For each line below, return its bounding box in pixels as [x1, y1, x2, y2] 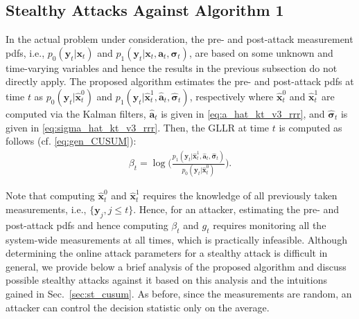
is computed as [279, 120, 342, 134]
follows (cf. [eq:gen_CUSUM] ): [6, 134, 137, 148]
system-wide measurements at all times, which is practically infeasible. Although [6, 232, 347, 246]
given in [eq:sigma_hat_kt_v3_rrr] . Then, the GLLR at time [6, 120, 270, 134]
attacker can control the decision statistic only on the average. [6, 300, 270, 314]
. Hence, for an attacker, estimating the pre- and [133, 202, 340, 217]
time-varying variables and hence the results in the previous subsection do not [6, 60, 338, 75]
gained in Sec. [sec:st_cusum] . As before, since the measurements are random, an [6, 286, 352, 300]
